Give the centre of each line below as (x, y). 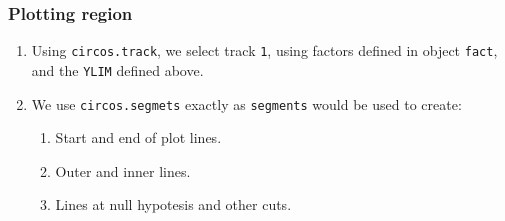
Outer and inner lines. (123, 170)
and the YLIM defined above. (117, 69)
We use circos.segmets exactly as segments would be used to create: (246, 103)
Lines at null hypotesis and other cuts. (173, 204)
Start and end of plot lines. (138, 137)
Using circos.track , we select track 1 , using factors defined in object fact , (264, 50)
